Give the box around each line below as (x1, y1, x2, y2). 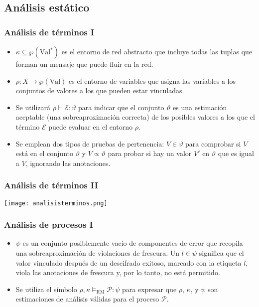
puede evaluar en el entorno (48, 121, 133, 132)
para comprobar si (185, 138, 241, 149)
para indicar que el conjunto (78, 102, 164, 112)
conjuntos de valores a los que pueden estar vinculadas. (15, 85, 184, 96)
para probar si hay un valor (108, 148, 192, 158)
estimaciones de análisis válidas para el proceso (15, 294, 159, 304)
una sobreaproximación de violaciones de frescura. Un (15, 248, 180, 258)
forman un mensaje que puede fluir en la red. (15, 59, 153, 69)
